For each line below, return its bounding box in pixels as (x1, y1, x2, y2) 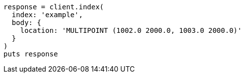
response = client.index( (3, 3, 104, 11)
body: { (11, 19, 41, 26)
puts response (3, 50, 58, 58)
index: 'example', (11, 11, 83, 19)
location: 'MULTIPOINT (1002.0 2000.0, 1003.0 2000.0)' (20, 26, 242, 34)
